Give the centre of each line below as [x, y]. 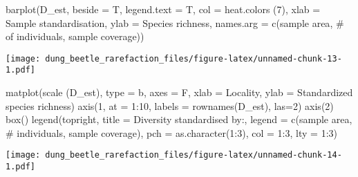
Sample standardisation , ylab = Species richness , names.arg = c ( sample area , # [175, 22]
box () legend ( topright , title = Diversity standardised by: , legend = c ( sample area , [179, 119]
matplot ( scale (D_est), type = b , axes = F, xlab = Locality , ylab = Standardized [179, 92]
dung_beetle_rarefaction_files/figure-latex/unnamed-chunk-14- [194, 155]
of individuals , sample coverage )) [75, 36]
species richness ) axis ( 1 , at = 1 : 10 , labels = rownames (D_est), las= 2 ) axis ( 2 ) [170, 105]
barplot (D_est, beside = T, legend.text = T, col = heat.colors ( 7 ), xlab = [163, 9]
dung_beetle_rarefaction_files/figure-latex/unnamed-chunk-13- [194, 58]
